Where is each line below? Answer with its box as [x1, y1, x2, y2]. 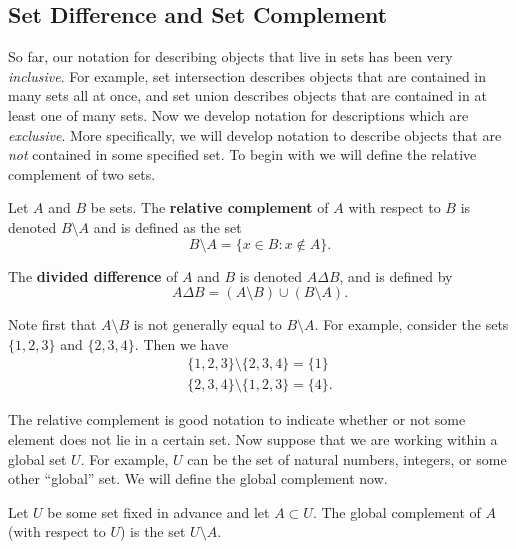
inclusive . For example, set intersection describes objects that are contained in [8, 65, 486, 86]
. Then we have [134, 333, 229, 354]
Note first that [8, 314, 97, 335]
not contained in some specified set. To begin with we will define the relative [8, 144, 477, 165]
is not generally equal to [133, 314, 282, 335]
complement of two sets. [8, 163, 156, 184]
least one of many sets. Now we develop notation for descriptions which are [8, 104, 469, 125]
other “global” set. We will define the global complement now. [8, 468, 388, 489]
